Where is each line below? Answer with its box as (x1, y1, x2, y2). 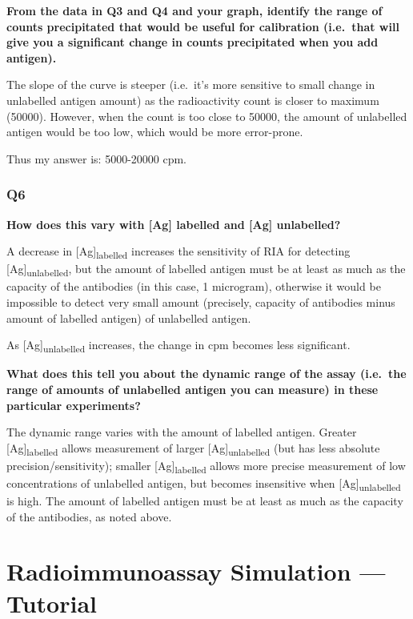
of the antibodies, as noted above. (6, 508, 172, 525)
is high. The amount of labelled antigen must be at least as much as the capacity (6, 492, 403, 509)
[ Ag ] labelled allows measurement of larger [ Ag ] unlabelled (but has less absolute (6, 439, 380, 458)
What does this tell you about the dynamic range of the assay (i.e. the (6, 365, 407, 382)
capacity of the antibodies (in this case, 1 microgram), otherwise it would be (6, 278, 381, 295)
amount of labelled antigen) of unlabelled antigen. (6, 309, 251, 326)
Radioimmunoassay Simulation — (6, 555, 386, 588)
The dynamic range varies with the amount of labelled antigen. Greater (6, 424, 357, 440)
